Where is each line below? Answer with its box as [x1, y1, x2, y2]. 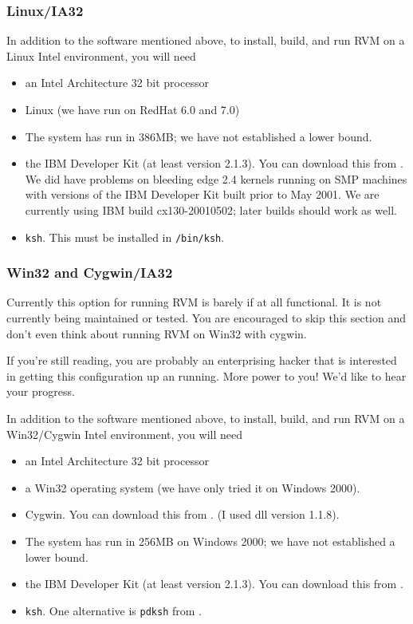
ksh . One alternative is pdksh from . [25, 602, 202, 618]
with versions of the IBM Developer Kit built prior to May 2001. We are [25, 186, 380, 203]
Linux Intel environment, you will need [6, 47, 196, 64]
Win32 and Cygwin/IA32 [6, 263, 173, 282]
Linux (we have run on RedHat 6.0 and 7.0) [25, 101, 240, 117]
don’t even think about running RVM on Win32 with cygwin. [6, 325, 307, 342]
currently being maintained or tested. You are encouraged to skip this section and [6, 310, 407, 326]
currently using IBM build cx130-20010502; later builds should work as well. [25, 201, 397, 218]
